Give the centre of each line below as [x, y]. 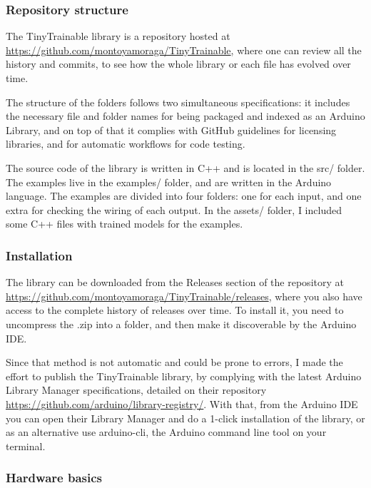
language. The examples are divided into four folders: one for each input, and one [184, 196]
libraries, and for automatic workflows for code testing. [126, 144]
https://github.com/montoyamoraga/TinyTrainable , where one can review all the [184, 50]
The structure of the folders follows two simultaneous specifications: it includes [178, 102]
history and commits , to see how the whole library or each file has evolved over [178, 64]
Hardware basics [54, 478]
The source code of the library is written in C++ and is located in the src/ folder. [185, 167]
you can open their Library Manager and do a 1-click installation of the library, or [185, 418]
